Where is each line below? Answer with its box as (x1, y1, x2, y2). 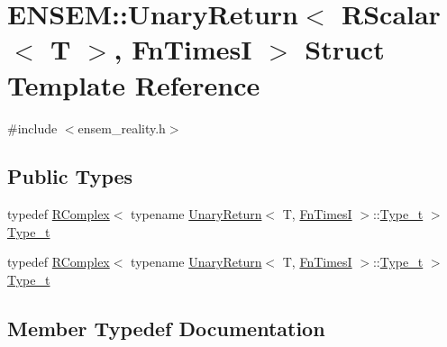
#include (7, 118, 58, 137)
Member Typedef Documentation (7, 315, 325, 342)
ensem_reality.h (78, 118, 166, 137)
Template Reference (7, 66, 260, 103)
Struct (305, 31, 385, 68)
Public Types (7, 162, 133, 190)
